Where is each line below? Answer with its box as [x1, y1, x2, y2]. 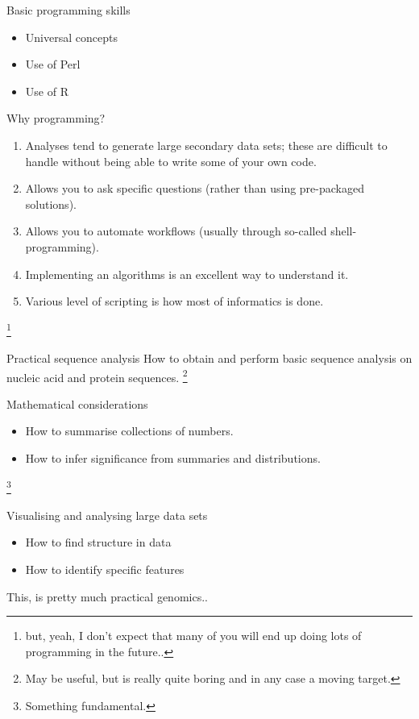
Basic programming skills [6, 2, 131, 18]
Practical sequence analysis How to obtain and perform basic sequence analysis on [6, 349, 413, 366]
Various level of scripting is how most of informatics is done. [25, 293, 324, 310]
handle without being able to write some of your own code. [25, 152, 317, 169]
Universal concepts [25, 28, 118, 45]
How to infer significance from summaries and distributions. [25, 450, 321, 466]
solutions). [25, 195, 77, 212]
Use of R [25, 82, 68, 99]
